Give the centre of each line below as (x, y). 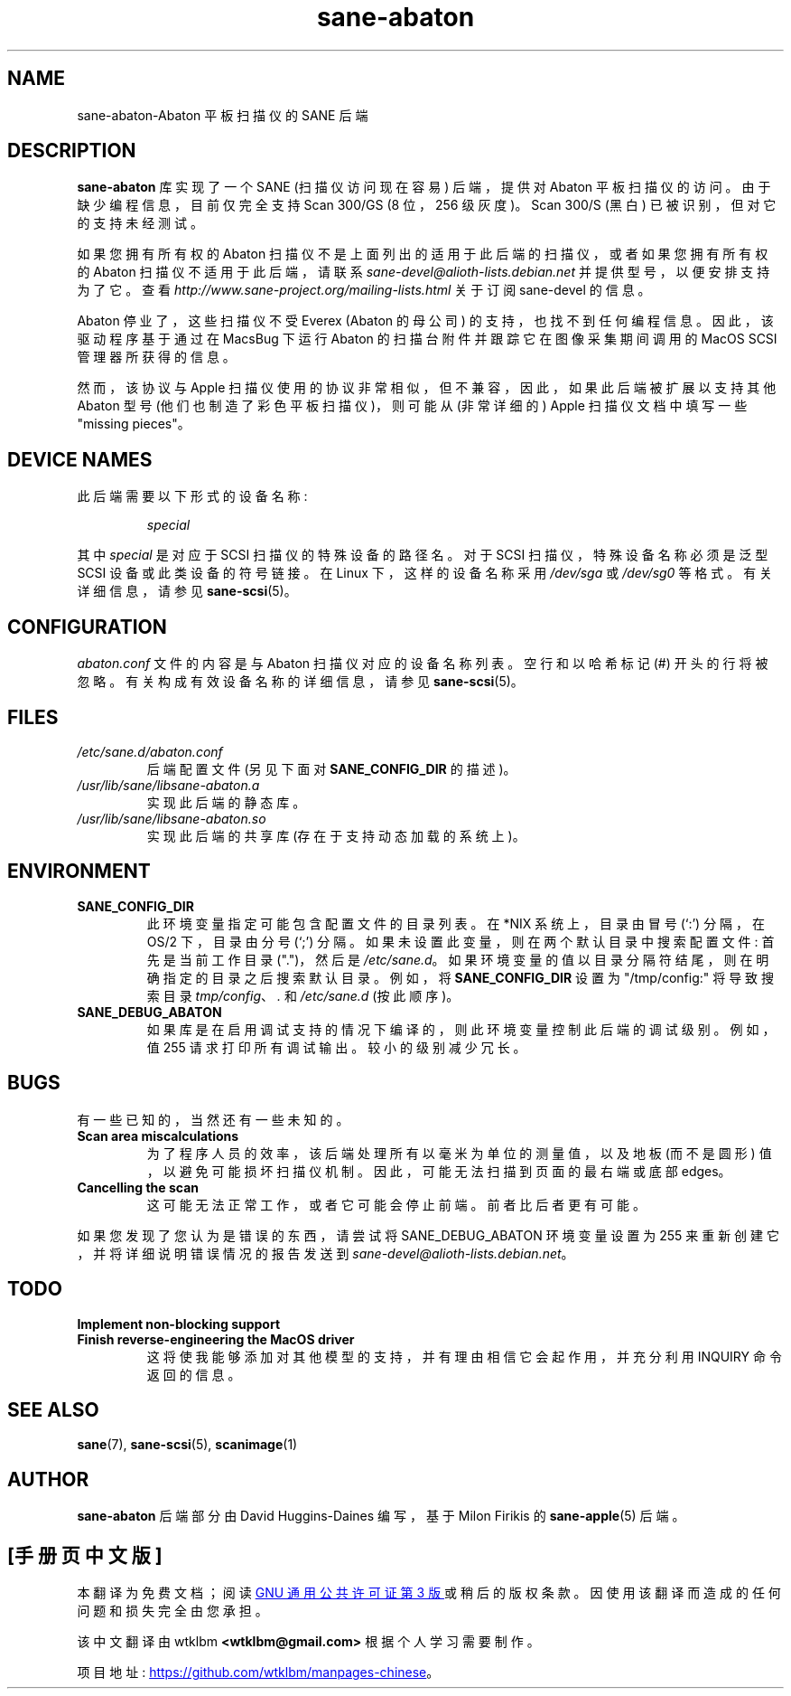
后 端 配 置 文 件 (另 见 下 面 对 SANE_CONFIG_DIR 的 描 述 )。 (331, 768)
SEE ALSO (53, 1409)
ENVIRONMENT (79, 872)
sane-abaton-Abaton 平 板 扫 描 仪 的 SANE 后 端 (223, 115)
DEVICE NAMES (80, 459)
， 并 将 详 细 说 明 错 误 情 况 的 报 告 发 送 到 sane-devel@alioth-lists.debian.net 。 (326, 1253)
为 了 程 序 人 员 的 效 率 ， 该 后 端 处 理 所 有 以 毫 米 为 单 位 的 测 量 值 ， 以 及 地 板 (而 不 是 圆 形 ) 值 (459, 1153)
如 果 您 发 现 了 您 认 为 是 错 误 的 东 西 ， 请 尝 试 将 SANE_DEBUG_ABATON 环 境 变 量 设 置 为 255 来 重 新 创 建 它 (428, 1235)
